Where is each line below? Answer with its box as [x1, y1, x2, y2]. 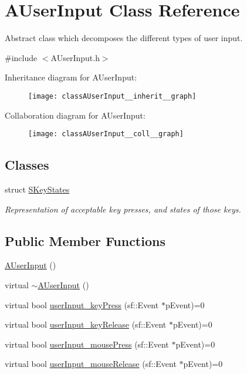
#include [5, 51, 38, 63]
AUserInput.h [50, 51, 100, 63]
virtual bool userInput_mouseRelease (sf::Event [5, 358, 177, 370]
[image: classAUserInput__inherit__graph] [28, 92, 197, 100]
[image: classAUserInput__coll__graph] [28, 130, 184, 139]
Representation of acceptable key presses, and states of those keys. [5, 203, 241, 215]
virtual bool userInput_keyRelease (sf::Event [5, 318, 167, 331]
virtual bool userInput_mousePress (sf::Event [5, 338, 169, 350]
